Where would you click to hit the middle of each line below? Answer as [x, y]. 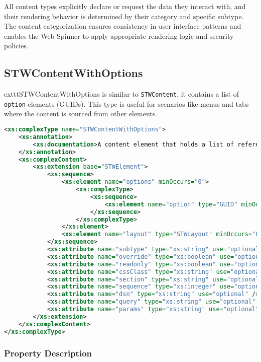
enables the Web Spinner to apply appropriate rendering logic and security [119, 35]
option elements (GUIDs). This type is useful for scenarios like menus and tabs [126, 103]
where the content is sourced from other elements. [81, 114]
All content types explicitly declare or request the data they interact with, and [125, 6]
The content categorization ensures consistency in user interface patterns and [123, 26]
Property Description [48, 353]
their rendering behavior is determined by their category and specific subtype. [124, 16]
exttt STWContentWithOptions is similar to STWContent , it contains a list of [121, 94]
